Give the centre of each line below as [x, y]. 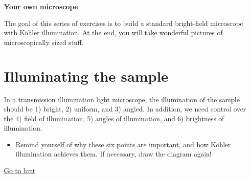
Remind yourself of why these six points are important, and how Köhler [123, 144]
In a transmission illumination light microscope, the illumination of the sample [122, 99]
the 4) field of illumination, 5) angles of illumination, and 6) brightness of [114, 118]
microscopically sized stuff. [44, 42]
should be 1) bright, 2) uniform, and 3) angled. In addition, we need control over [125, 109]
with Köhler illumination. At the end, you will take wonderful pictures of [113, 33]
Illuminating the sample [86, 76]
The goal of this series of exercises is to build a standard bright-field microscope [124, 23]
